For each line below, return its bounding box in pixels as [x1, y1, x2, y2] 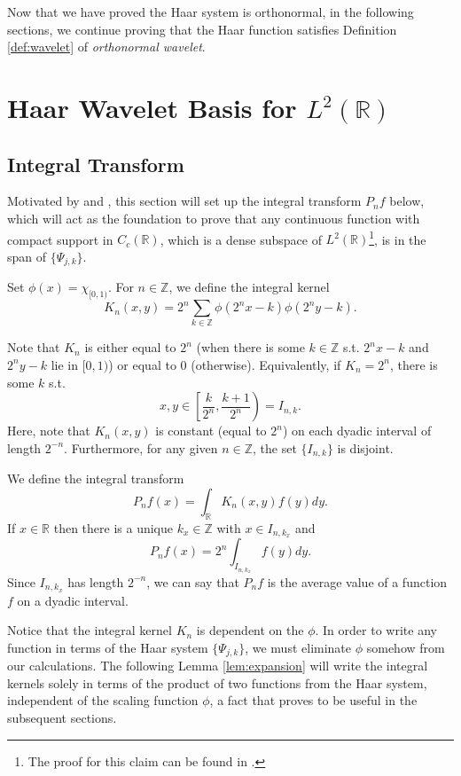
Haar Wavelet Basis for [7, 89, 297, 125]
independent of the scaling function [7, 691, 199, 709]
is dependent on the [196, 621, 304, 639]
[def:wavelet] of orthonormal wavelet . [7, 37, 206, 56]
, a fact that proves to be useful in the [209, 691, 418, 709]
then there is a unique [53, 518, 174, 537]
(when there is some [196, 338, 305, 357]
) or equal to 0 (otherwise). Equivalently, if [108, 355, 341, 373]
